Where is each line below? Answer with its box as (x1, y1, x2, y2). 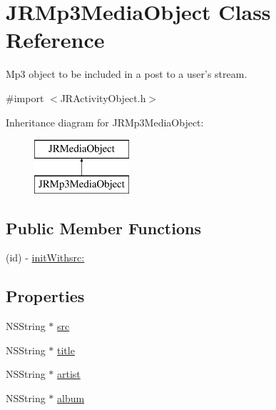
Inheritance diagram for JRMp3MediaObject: (6, 114, 204, 129)
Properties (6, 285, 85, 307)
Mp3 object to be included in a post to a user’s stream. (6, 66, 247, 81)
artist (57, 366, 81, 381)
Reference (6, 25, 105, 54)
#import (6, 90, 44, 105)
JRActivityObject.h (60, 90, 146, 105)
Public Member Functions (6, 216, 201, 239)
